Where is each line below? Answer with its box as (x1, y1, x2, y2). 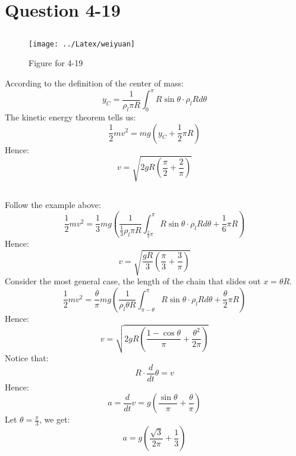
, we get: (39, 413, 70, 426)
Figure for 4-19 (29, 57, 83, 69)
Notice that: (5, 352, 49, 364)
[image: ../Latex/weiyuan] (29, 39, 135, 48)
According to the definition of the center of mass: (5, 77, 184, 89)
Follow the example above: (5, 198, 101, 211)
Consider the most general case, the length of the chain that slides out (5, 275, 261, 287)
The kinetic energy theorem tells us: (5, 110, 136, 123)
